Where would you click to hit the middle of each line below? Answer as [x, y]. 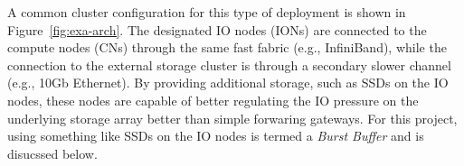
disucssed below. [52, 153]
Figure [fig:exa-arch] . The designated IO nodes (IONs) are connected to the [217, 29]
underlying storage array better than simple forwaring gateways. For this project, [232, 118]
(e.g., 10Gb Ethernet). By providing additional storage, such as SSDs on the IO [228, 83]
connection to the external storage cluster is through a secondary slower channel [229, 65]
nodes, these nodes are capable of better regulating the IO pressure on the [213, 100]
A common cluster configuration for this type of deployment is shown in [207, 12]
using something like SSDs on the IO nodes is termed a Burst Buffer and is [216, 136]
